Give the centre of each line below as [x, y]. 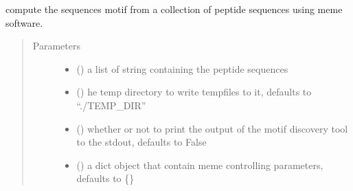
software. [24, 22]
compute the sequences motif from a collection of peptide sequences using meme [174, 9]
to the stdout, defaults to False [141, 142]
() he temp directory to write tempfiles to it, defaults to [194, 92]
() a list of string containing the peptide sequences [182, 68]
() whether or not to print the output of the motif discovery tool [212, 128]
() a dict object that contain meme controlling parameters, [200, 165]
